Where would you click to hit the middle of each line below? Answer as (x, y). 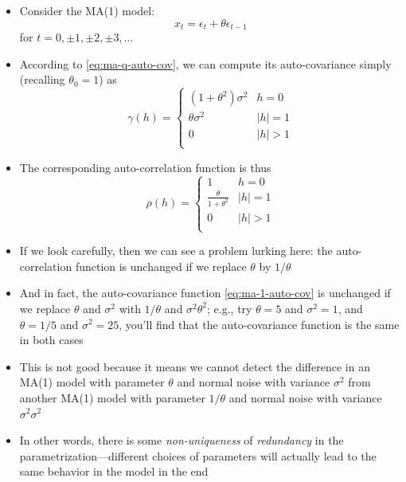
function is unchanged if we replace (161, 266)
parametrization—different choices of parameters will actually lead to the (198, 455)
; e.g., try (230, 308)
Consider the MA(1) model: (87, 10)
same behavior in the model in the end (114, 471)
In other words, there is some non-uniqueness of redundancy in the (182, 440)
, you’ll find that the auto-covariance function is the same (259, 324)
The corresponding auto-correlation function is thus (145, 167)
